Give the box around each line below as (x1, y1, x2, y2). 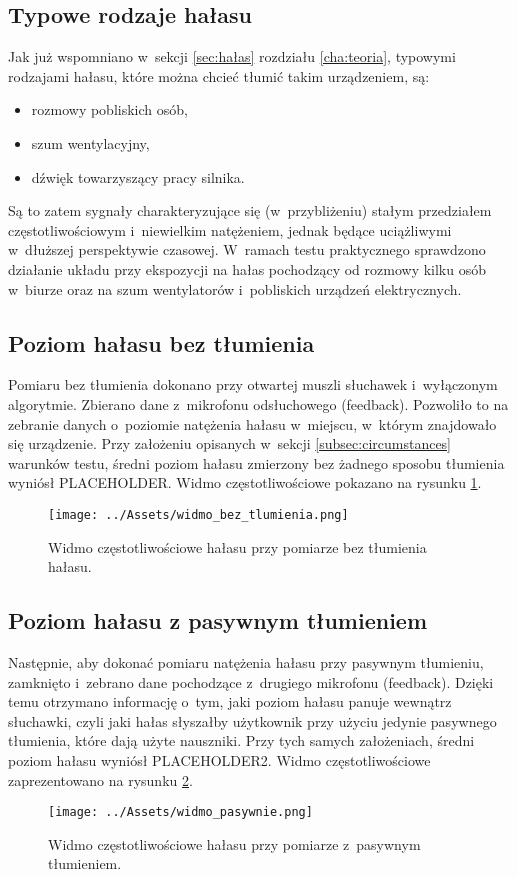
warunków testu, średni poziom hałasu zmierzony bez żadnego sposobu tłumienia (8, 452, 505, 473)
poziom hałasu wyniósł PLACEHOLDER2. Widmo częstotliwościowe (8, 749, 431, 770)
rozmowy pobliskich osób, (31, 99, 188, 120)
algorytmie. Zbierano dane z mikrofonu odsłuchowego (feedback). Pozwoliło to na (8, 393, 509, 414)
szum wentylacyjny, (31, 132, 150, 153)
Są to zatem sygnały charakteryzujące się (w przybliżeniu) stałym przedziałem (8, 200, 492, 221)
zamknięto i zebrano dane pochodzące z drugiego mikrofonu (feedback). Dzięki (8, 671, 494, 692)
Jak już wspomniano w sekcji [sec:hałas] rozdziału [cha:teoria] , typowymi (8, 46, 456, 67)
